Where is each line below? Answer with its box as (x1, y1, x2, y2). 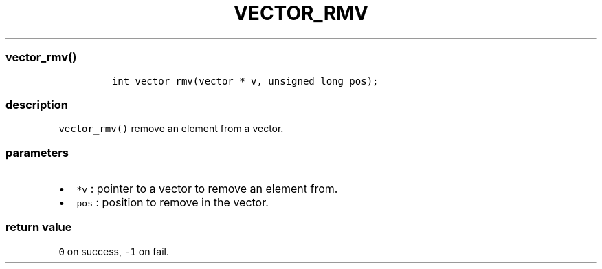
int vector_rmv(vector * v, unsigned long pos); (111, 75, 379, 87)
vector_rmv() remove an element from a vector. (58, 122, 284, 135)
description (5, 97, 68, 111)
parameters (5, 145, 69, 160)
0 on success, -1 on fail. (58, 245, 169, 257)
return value (5, 220, 72, 235)
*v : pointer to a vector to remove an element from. (76, 182, 338, 195)
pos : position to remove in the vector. (76, 195, 269, 209)
